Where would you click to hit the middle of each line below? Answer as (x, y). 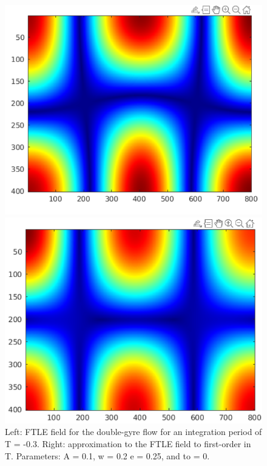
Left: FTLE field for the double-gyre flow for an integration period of (133, 432)
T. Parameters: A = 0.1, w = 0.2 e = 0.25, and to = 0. (107, 455)
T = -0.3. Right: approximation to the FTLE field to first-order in (128, 444)
